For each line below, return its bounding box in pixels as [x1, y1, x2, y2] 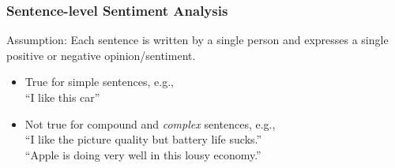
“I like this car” [24, 89, 100, 105]
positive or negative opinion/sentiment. [6, 47, 196, 63]
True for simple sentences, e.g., [24, 73, 174, 90]
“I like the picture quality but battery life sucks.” [24, 131, 262, 147]
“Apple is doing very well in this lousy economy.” [24, 146, 261, 162]
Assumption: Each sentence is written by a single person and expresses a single [6, 32, 389, 48]
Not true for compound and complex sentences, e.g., [24, 115, 276, 132]
